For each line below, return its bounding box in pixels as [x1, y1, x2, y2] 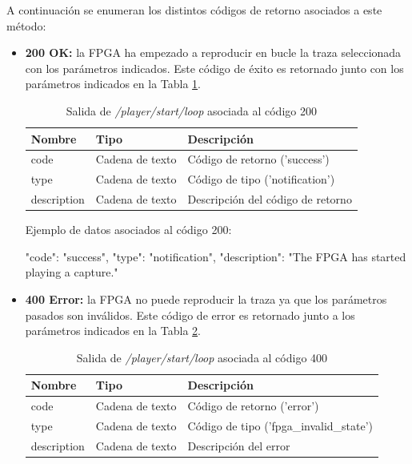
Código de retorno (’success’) [187, 151, 330, 167]
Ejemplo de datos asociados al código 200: [25, 221, 232, 238]
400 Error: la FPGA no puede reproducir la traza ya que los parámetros [25, 290, 387, 307]
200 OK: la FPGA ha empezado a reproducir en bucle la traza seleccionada [25, 44, 402, 61]
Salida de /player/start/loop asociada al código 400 [76, 349, 328, 365]
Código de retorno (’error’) [187, 397, 319, 414]
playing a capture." [25, 264, 118, 280]
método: [6, 17, 46, 34]
